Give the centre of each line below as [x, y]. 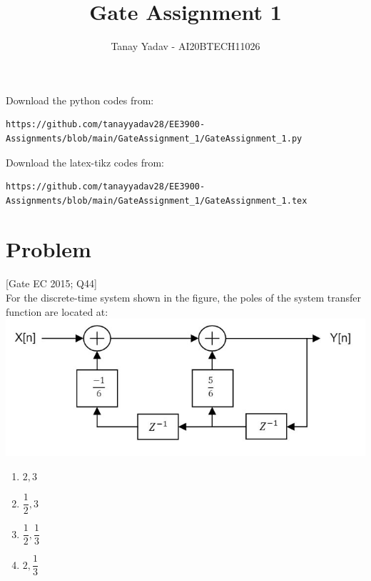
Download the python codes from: [80, 100]
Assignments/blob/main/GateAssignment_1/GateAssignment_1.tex [157, 200]
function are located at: [57, 311]
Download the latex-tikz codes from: [85, 162]
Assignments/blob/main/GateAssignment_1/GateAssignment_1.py [154, 138]
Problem [49, 249]
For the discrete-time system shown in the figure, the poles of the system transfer [183, 297]
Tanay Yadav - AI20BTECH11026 [185, 46]
